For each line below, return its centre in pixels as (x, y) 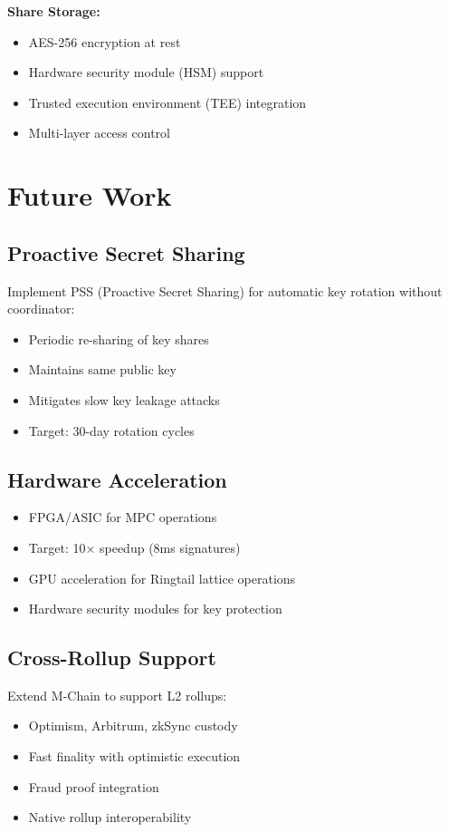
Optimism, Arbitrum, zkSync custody (133, 726)
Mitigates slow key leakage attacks (124, 399)
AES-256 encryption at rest (105, 41)
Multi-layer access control (99, 133)
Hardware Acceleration (117, 479)
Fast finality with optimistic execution (134, 756)
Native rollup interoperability (110, 817)
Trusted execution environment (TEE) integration (167, 102)
